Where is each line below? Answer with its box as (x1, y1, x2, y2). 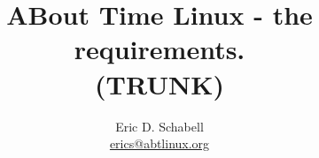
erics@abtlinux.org (109, 134, 210, 153)
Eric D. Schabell (115, 117, 204, 135)
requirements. (74, 31, 245, 67)
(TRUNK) (95, 65, 224, 102)
